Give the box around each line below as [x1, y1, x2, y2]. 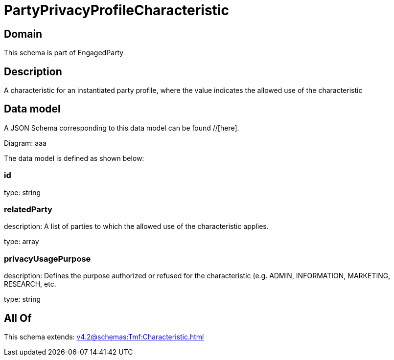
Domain [4, 27, 43, 40]
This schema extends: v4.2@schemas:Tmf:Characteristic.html [4, 332, 204, 341]
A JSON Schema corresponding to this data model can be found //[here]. [4, 123, 239, 132]
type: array [4, 237, 39, 246]
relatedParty [4, 204, 52, 214]
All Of [4, 312, 32, 324]
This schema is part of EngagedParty [4, 48, 124, 57]
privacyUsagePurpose [4, 253, 91, 264]
